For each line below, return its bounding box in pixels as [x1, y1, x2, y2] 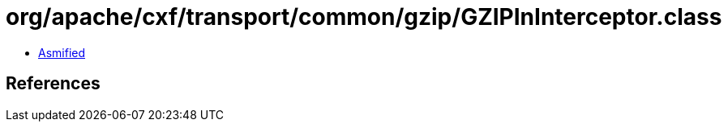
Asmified [38, 45, 86, 60]
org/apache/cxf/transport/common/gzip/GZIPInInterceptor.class [6, 3, 722, 31]
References [6, 73, 101, 94]
